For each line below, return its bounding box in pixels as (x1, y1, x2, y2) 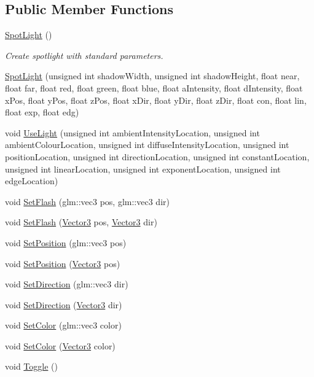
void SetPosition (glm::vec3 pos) (5, 236, 127, 249)
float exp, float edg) (5, 106, 79, 119)
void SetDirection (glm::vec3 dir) (5, 278, 128, 290)
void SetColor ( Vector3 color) (5, 339, 116, 352)
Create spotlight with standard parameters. (5, 49, 163, 61)
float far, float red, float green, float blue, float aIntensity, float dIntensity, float (5, 81, 303, 94)
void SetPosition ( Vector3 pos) (5, 257, 120, 270)
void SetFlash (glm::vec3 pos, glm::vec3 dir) (5, 195, 170, 208)
